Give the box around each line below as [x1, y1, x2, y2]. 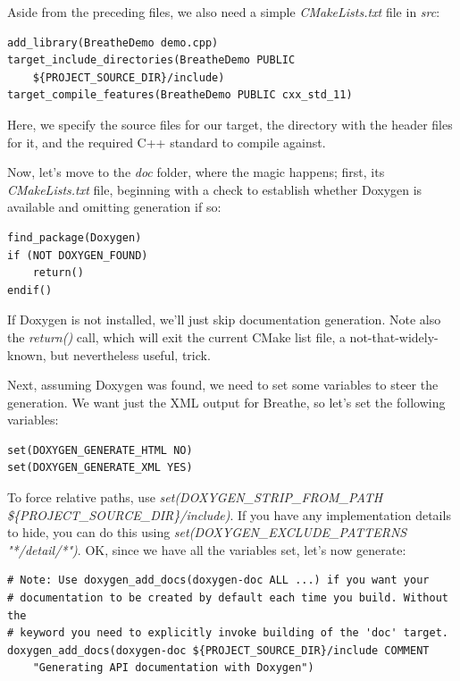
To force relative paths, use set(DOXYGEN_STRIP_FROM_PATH [7, 488, 383, 507]
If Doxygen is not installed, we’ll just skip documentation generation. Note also [7, 310, 441, 329]
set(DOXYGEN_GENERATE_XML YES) [7, 461, 193, 475]
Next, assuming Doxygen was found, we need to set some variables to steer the [7, 375, 439, 394]
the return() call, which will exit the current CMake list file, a [7, 327, 346, 346]
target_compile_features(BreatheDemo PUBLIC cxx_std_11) [7, 88, 353, 102]
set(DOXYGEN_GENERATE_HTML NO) [7, 443, 193, 457]
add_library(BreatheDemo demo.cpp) [7, 36, 219, 49]
